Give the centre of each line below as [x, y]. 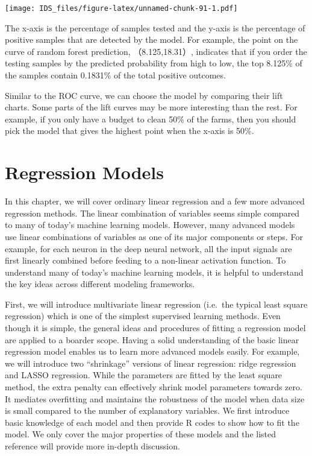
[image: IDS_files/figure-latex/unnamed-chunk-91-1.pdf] [121, 8]
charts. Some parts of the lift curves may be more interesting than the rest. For [151, 107]
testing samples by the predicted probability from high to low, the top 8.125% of [154, 63]
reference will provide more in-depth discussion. [92, 446]
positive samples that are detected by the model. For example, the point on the [151, 40]
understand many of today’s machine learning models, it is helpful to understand [154, 272]
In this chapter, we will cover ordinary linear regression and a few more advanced [155, 201]
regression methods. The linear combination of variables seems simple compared [152, 213]
